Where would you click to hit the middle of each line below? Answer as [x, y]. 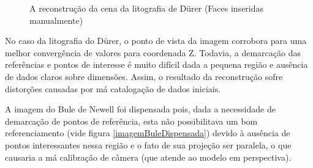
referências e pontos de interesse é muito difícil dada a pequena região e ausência [156, 64]
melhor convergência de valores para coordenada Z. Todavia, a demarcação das [153, 52]
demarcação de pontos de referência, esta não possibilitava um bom [131, 121]
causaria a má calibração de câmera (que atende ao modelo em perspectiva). [148, 157]
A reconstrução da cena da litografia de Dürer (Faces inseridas [147, 8]
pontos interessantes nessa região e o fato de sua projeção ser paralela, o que [148, 144]
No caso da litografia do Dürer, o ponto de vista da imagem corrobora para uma [156, 41]
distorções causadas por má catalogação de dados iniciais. [113, 88]
